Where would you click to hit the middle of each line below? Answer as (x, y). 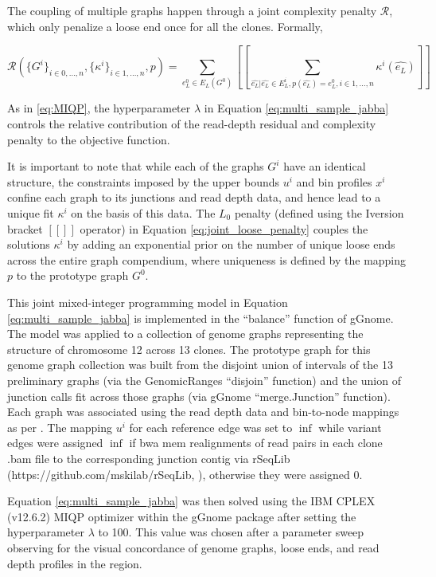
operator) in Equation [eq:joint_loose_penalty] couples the (224, 228)
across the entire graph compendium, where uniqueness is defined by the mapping (207, 259)
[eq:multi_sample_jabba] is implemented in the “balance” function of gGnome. (200, 318)
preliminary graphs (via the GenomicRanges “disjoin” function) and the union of (204, 380)
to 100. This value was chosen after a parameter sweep (231, 532)
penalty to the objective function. (89, 139)
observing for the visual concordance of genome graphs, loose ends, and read (193, 547)
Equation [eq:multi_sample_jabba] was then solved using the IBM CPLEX (191, 501)
